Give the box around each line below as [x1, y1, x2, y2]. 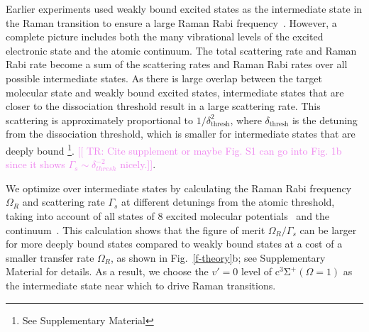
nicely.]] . [120, 157, 156, 172]
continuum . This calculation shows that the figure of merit [6, 222, 265, 237]
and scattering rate [22, 194, 105, 209]
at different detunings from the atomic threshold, [121, 194, 335, 209]
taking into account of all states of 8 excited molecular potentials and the [6, 208, 330, 223]
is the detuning [292, 112, 358, 127]
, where [230, 112, 262, 127]
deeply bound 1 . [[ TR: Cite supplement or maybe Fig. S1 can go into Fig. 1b [6, 140, 342, 157]
